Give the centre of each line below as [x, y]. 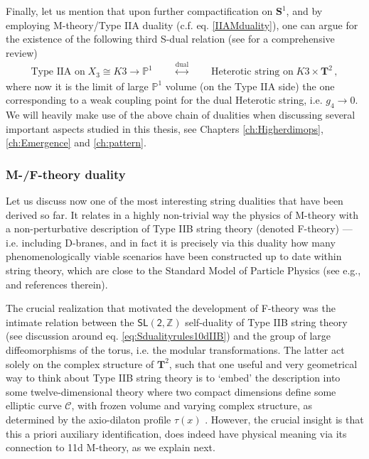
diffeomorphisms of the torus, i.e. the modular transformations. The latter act [175, 349]
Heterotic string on [252, 72]
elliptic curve [34, 405]
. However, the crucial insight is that [284, 419]
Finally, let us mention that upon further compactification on [139, 11]
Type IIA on [58, 72]
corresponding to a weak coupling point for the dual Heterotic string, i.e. [164, 100]
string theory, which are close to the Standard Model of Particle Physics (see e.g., [183, 270]
